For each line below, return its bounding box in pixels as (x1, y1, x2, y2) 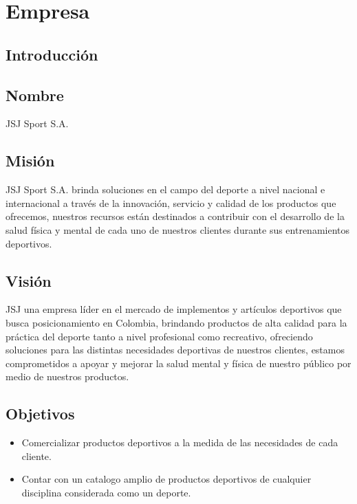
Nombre (6, 84, 64, 105)
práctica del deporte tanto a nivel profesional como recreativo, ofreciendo (6, 329, 313, 343)
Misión (6, 150, 55, 171)
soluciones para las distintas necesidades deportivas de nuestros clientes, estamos (6, 342, 345, 357)
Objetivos (6, 403, 75, 424)
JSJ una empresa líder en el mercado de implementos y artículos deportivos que (6, 302, 342, 316)
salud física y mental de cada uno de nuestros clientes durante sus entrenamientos (6, 222, 350, 237)
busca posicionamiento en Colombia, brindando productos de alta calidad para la (6, 315, 347, 329)
